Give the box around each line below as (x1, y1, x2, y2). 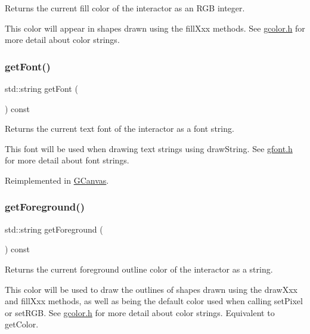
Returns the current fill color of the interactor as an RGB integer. (5, 2, 245, 14)
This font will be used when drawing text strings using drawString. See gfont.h (5, 142, 293, 154)
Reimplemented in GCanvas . (5, 174, 109, 186)
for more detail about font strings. (5, 154, 129, 166)
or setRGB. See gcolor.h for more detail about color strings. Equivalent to (5, 306, 275, 318)
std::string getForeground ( (5, 222, 103, 235)
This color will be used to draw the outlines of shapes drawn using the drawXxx (5, 283, 298, 295)
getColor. (5, 318, 39, 330)
